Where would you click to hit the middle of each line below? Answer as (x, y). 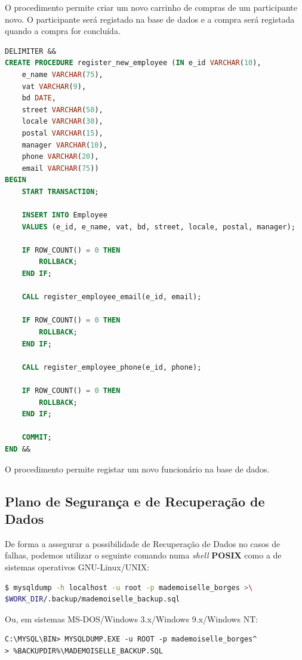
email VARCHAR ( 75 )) (60, 168)
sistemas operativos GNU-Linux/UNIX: (77, 567)
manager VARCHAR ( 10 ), (64, 145)
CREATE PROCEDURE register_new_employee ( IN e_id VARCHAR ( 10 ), (133, 63)
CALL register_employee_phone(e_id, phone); (112, 367)
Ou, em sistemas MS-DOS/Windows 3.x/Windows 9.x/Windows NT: (132, 618)
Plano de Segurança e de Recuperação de (135, 501)
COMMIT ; (37, 438)
